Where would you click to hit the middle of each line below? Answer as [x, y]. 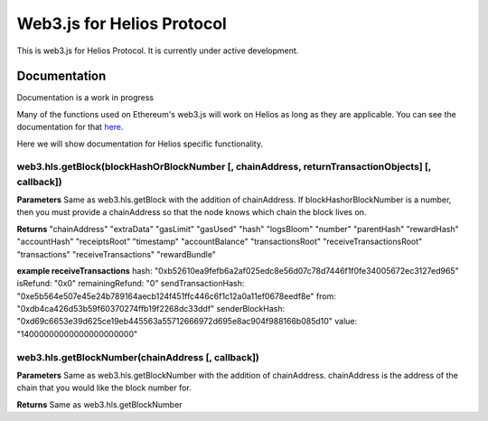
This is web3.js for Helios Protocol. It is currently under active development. [158, 51]
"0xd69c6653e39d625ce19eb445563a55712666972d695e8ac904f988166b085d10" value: [187, 322]
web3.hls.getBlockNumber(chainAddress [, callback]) [138, 357]
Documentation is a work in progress [85, 98]
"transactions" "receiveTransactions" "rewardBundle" [117, 254]
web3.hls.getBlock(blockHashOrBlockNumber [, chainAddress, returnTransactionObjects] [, [224, 167]
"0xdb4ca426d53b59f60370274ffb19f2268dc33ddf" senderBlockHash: [150, 309]
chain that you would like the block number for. [104, 388]
